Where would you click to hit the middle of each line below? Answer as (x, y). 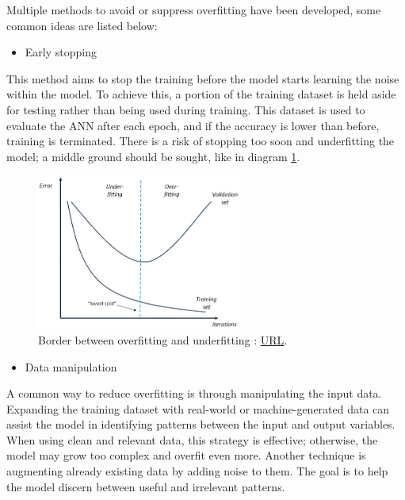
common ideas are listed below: (82, 25)
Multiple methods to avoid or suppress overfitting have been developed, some (194, 10)
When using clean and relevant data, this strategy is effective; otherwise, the (192, 439)
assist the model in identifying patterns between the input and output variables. (201, 424)
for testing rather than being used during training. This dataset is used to (186, 109)
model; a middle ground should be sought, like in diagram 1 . (153, 156)
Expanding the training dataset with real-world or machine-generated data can (198, 408)
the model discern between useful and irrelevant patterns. (146, 486)
